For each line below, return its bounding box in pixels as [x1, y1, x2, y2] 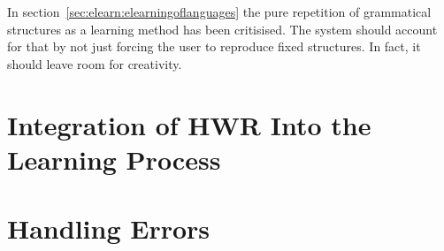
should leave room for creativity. [7, 54, 182, 72]
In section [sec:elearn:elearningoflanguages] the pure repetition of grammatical [7, 3, 432, 20]
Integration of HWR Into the [7, 106, 371, 142]
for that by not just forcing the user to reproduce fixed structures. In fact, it [7, 37, 421, 56]
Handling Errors [7, 210, 211, 247]
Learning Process [7, 141, 221, 177]
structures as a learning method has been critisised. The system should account [7, 19, 438, 38]
